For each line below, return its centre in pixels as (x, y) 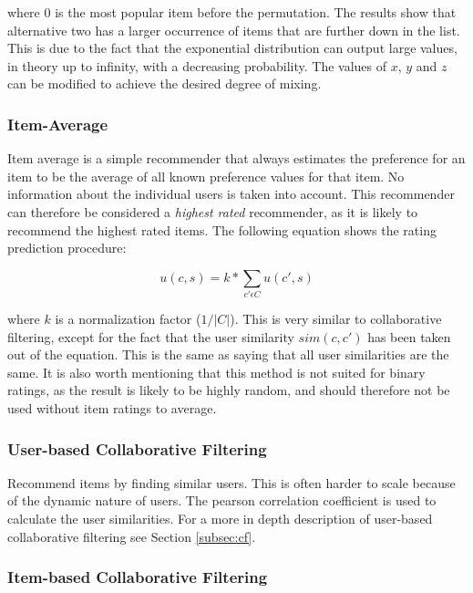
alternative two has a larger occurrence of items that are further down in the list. (234, 30)
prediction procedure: (67, 248)
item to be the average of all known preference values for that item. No (206, 176)
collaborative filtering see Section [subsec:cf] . (132, 536)
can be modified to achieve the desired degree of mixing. (165, 83)
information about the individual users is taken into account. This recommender (231, 194)
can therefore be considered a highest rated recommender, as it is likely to (213, 211)
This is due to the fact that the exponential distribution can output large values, (232, 48)
